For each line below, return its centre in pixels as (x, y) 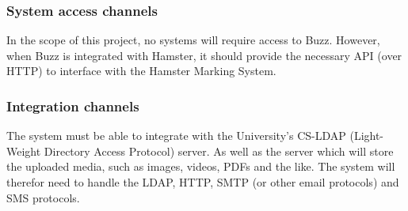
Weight (24, 151)
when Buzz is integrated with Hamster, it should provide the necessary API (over (204, 55)
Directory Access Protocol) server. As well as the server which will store (219, 151)
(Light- (367, 136)
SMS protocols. (43, 197)
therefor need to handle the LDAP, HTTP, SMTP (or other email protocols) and (203, 182)
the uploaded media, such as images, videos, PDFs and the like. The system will (201, 166)
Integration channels (73, 105)
